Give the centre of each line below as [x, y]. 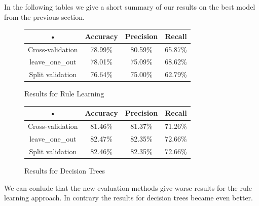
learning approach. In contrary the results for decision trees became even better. [128, 198]
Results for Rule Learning [64, 94]
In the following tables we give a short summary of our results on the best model [130, 7]
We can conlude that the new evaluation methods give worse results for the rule [128, 187]
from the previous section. [44, 16]
